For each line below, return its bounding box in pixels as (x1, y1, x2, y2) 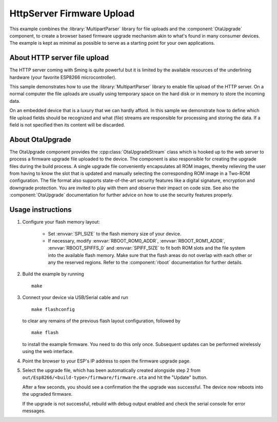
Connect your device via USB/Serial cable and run (22, 295, 128, 301)
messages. (22, 408, 46, 414)
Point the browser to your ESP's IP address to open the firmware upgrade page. (22, 358, 191, 364)
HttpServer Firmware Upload (9, 8, 135, 19)
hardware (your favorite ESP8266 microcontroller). (9, 74, 116, 80)
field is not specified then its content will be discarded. (9, 121, 125, 128)
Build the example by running (22, 271, 84, 277)
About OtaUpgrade (9, 135, 71, 144)
